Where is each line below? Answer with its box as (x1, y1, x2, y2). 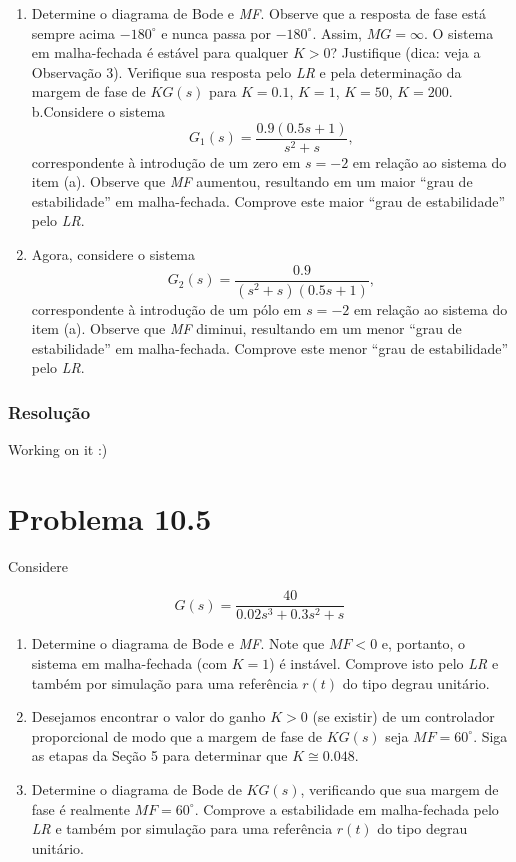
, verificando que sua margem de (300, 779, 499, 800)
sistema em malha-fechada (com (31, 653, 228, 674)
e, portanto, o (381, 633, 466, 654)
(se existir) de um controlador (312, 706, 495, 727)
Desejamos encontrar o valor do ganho (31, 706, 266, 727)
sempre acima (31, 22, 116, 43)
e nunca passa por (161, 22, 272, 43)
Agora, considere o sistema (31, 244, 196, 264)
